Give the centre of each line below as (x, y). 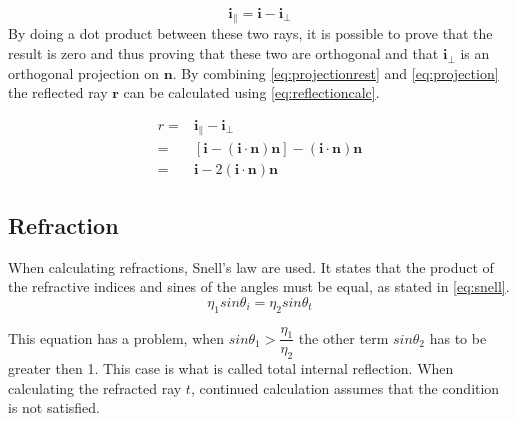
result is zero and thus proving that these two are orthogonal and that (223, 53)
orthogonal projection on (84, 72)
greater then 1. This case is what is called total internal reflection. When (231, 368)
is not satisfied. (54, 407)
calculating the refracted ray (95, 387)
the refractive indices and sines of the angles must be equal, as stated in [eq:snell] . (259, 286)
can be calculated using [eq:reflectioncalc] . (251, 92)
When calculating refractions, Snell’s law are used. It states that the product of (251, 266)
